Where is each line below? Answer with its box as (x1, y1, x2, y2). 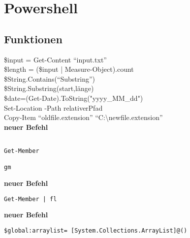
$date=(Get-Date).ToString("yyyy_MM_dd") (4, 92, 143, 103)
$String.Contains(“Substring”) (4, 73, 95, 84)
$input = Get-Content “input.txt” (4, 54, 107, 64)
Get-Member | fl (4, 195, 57, 203)
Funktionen (4, 31, 63, 46)
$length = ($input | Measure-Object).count (4, 64, 134, 74)
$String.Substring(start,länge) (4, 83, 94, 93)
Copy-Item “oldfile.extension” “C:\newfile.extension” (4, 112, 163, 122)
